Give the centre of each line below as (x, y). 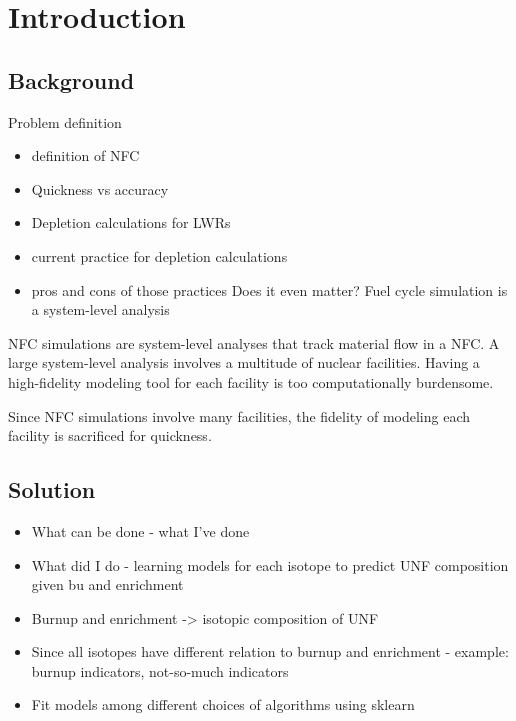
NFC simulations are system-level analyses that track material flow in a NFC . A (254, 342)
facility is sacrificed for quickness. (110, 435)
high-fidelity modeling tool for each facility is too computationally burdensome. (251, 381)
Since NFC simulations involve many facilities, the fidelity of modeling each (239, 415)
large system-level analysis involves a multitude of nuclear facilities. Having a (244, 362)
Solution (52, 489)
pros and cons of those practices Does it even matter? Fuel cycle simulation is (269, 289)
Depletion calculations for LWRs (131, 222)
